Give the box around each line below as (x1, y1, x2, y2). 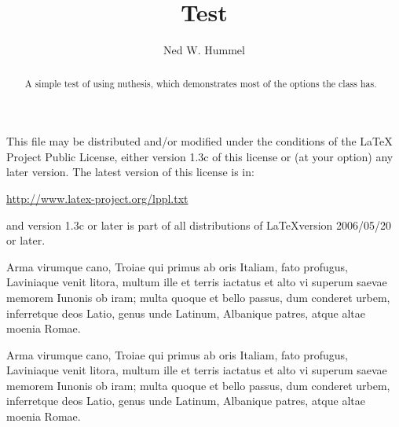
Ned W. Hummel (163, 42, 245, 58)
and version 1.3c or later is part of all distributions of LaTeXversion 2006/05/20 (6, 216, 392, 233)
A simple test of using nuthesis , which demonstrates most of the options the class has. (24, 76, 377, 90)
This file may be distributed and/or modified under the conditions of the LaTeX (6, 133, 393, 149)
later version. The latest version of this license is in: (6, 164, 254, 180)
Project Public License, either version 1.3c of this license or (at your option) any (6, 148, 394, 164)
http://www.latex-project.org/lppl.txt (6, 190, 189, 206)
